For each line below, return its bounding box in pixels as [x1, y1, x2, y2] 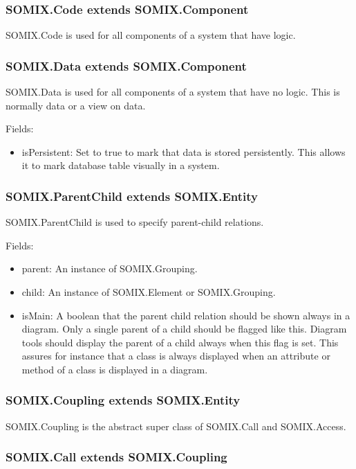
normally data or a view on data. [6, 98, 146, 112]
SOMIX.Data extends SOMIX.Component [6, 57, 247, 74]
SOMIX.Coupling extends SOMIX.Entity [6, 391, 241, 409]
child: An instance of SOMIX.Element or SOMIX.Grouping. [21, 285, 276, 299]
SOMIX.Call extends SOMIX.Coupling [6, 448, 227, 466]
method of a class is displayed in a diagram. [21, 362, 208, 376]
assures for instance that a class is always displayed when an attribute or [21, 348, 330, 363]
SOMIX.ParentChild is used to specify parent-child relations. [6, 215, 264, 229]
